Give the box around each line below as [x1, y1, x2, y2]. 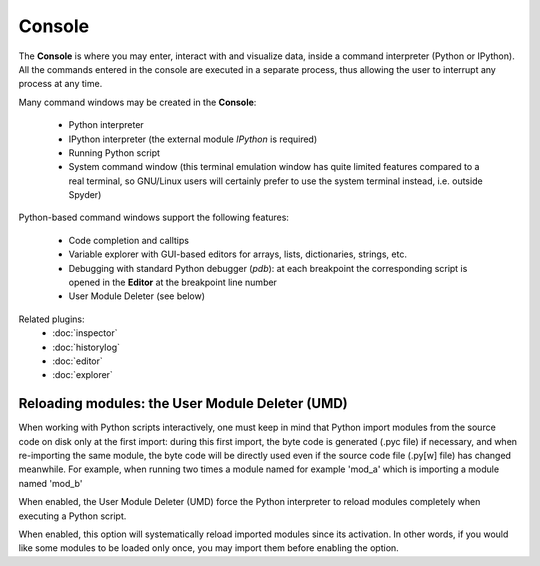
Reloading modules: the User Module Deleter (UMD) [18, 395, 349, 412]
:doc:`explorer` [52, 369, 114, 381]
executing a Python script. [18, 510, 127, 522]
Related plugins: [18, 313, 85, 325]
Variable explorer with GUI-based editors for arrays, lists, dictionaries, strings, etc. [68, 248, 407, 260]
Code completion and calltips [68, 234, 190, 246]
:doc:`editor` [52, 355, 104, 367]
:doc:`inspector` [52, 327, 118, 339]
